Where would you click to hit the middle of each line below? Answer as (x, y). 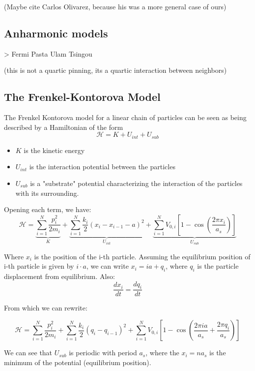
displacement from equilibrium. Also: (59, 276)
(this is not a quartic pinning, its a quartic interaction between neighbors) (115, 70)
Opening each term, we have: (48, 209)
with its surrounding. (47, 193)
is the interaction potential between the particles (102, 167)
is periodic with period (103, 353)
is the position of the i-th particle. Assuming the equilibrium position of (142, 256)
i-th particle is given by (39, 266)
